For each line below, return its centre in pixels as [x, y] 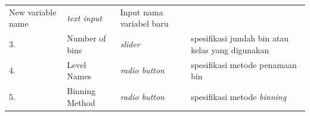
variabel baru [144, 23]
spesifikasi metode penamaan [244, 64]
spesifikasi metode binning [239, 96]
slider [130, 43]
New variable [33, 12]
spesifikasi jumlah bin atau [240, 38]
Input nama [142, 12]
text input [84, 17]
